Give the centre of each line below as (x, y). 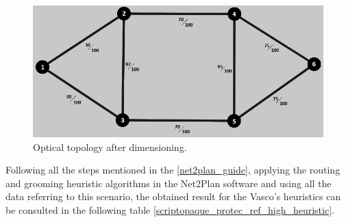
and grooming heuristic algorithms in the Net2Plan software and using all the (169, 183)
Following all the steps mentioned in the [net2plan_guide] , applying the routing (173, 170)
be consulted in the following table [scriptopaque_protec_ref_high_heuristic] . (170, 209)
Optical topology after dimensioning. (110, 147)
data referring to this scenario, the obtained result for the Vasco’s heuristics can (173, 196)
